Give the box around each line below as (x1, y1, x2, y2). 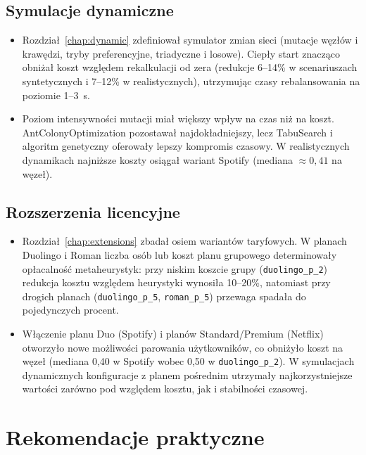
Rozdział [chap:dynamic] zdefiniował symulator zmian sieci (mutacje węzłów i (22, 32, 358, 47)
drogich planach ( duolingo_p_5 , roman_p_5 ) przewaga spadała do (22, 288, 306, 303)
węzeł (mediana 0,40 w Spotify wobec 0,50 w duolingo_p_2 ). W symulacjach (22, 354, 355, 369)
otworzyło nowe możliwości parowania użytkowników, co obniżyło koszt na (22, 340, 343, 354)
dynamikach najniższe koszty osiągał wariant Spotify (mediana (22, 152, 293, 167)
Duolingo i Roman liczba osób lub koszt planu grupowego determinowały (22, 247, 337, 262)
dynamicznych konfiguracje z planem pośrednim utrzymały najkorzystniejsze (22, 367, 353, 382)
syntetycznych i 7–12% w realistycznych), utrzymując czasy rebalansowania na (22, 73, 360, 88)
